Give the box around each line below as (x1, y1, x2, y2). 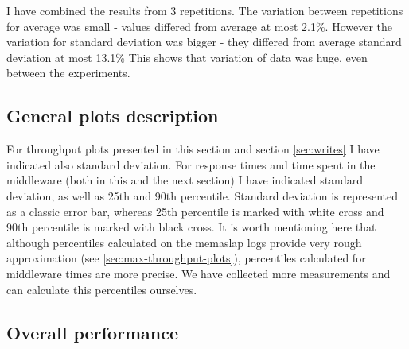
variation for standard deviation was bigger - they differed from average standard (6, 33, 402, 50)
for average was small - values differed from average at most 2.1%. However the (6, 17, 392, 34)
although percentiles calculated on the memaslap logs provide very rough (6, 234, 362, 250)
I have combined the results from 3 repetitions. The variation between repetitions (6, 2, 403, 18)
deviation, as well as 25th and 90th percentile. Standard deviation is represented (6, 187, 399, 204)
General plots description (6, 103, 219, 128)
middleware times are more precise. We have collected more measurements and (6, 265, 391, 281)
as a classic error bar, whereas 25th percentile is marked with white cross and (6, 203, 384, 219)
